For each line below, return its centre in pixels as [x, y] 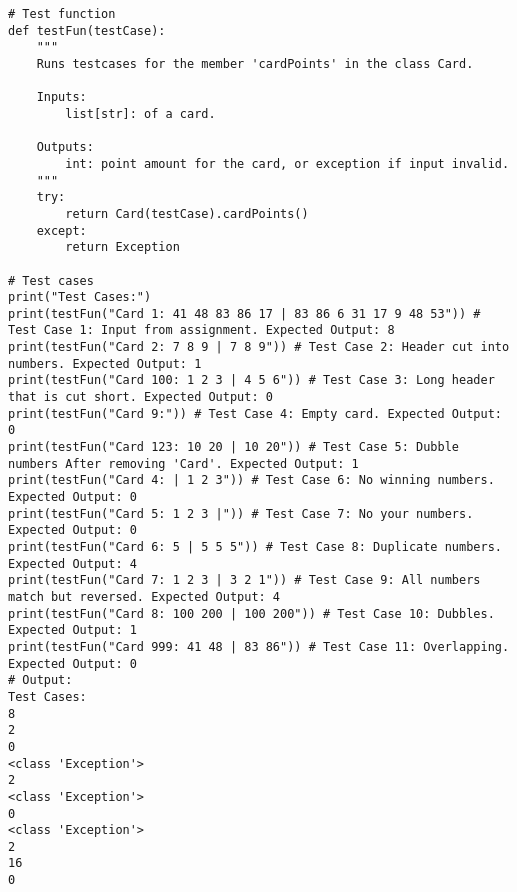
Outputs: [65, 147]
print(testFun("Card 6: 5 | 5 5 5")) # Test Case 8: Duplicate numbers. [255, 547]
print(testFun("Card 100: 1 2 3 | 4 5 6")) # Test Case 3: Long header [251, 380]
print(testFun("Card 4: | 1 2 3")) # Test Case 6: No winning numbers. [251, 480]
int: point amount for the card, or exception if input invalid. [287, 163]
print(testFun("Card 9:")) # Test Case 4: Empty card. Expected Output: [255, 413]
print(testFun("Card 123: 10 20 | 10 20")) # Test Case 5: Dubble [234, 447]
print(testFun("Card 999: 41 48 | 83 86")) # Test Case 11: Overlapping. [259, 646]
